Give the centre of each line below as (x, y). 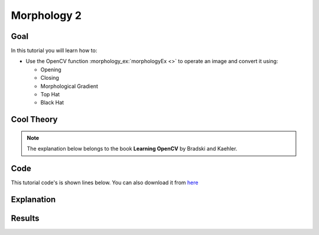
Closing (50, 78)
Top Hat (50, 94)
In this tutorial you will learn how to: (54, 51)
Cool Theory (34, 120)
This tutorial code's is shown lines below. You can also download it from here (105, 182)
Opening (51, 69)
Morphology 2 (46, 15)
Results (25, 218)
